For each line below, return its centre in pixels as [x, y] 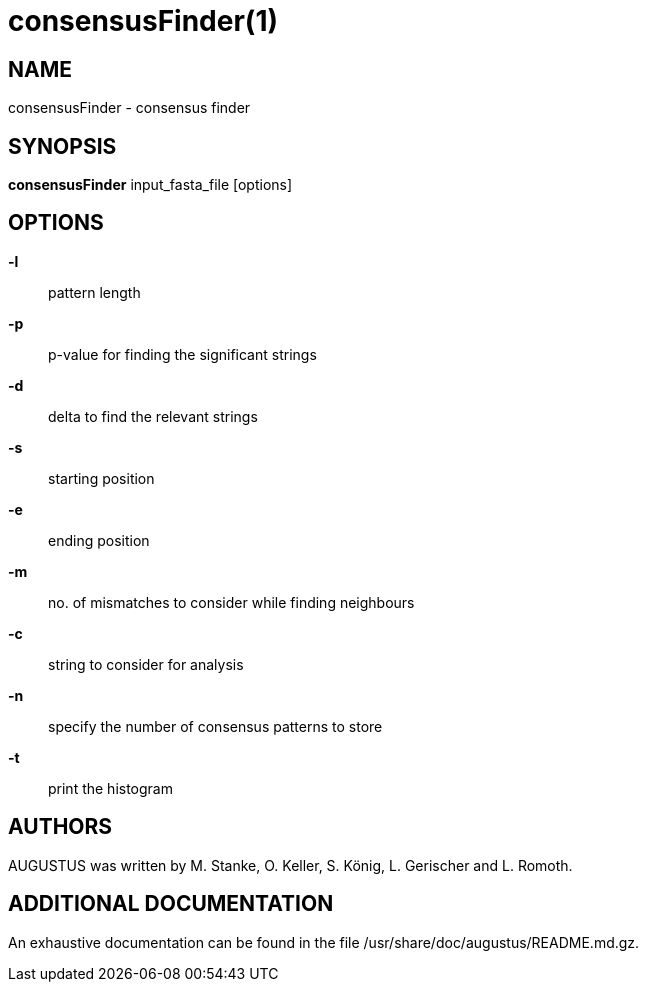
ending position [99, 540]
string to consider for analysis [146, 664]
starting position [101, 478]
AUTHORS [60, 827]
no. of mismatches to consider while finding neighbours [231, 602]
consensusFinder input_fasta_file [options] [150, 185]
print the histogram [110, 788]
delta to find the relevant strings [153, 416]
